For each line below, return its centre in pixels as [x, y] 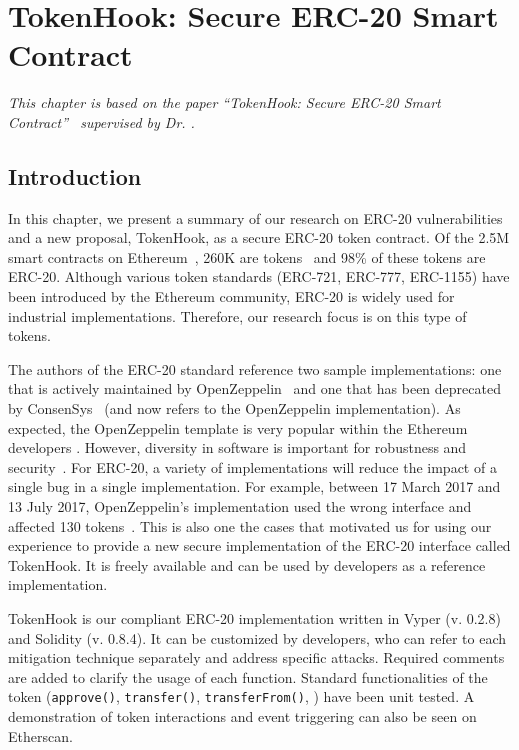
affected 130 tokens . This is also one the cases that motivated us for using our [250, 525]
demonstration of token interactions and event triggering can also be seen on [242, 716]
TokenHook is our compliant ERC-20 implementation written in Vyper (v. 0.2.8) [254, 617]
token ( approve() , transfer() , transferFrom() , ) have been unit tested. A [241, 696]
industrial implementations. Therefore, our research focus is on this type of [237, 315]
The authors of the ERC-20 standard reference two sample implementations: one [255, 368]
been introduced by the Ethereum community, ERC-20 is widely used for [231, 296]
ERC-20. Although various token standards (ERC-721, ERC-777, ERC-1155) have [259, 276]
